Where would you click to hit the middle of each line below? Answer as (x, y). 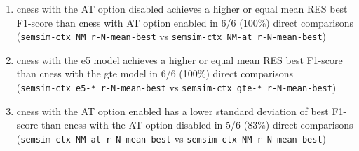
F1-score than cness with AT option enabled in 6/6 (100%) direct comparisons (185, 22)
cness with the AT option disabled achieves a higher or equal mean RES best (182, 8)
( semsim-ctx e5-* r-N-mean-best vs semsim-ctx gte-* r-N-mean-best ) (176, 87)
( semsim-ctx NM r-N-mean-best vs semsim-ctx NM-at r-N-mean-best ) (171, 36)
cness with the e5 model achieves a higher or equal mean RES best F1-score (179, 59)
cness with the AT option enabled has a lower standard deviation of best (172, 111)
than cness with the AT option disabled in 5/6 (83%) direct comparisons (197, 125)
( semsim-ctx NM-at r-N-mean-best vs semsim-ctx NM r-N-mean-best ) (171, 138)
